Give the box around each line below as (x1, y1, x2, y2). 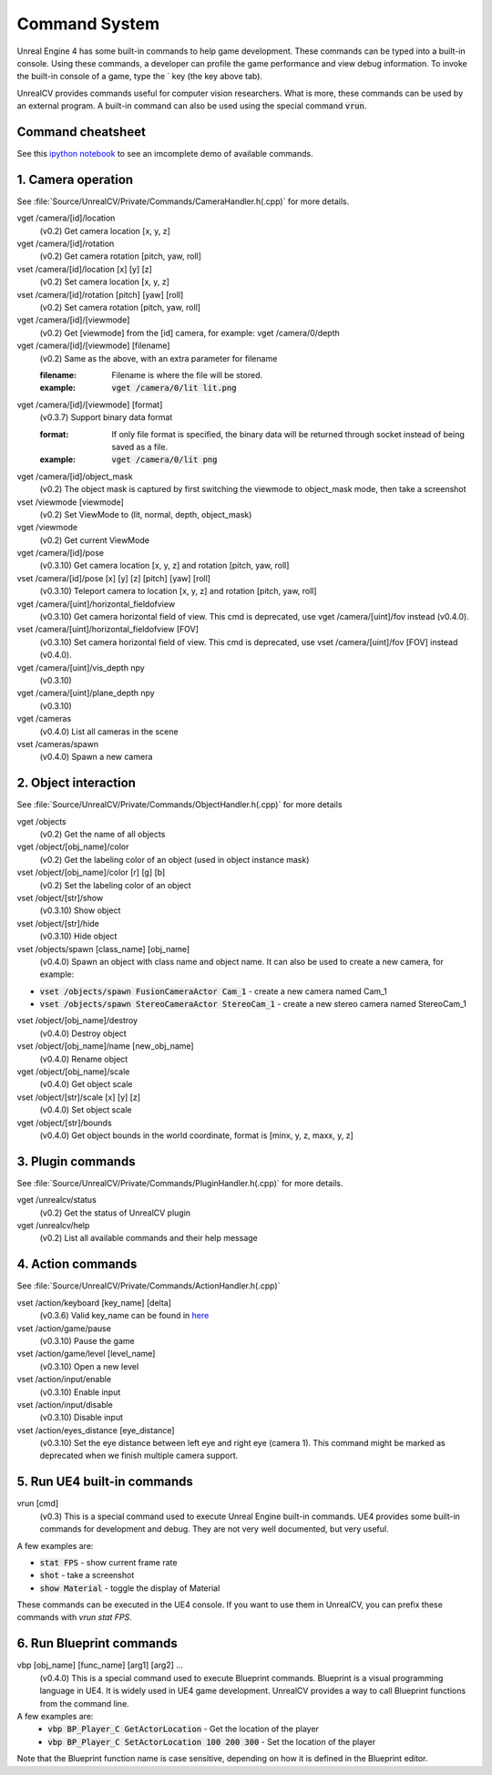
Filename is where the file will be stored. (111, 370, 263, 380)
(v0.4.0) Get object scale (39, 1079, 133, 1090)
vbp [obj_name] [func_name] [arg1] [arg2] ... (16, 1659, 184, 1671)
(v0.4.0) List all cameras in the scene (39, 725, 179, 737)
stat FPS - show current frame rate (39, 1556, 178, 1567)
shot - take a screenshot (39, 1570, 135, 1581)
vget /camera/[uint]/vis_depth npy (16, 662, 145, 673)
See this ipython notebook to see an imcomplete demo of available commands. (16, 149, 313, 159)
